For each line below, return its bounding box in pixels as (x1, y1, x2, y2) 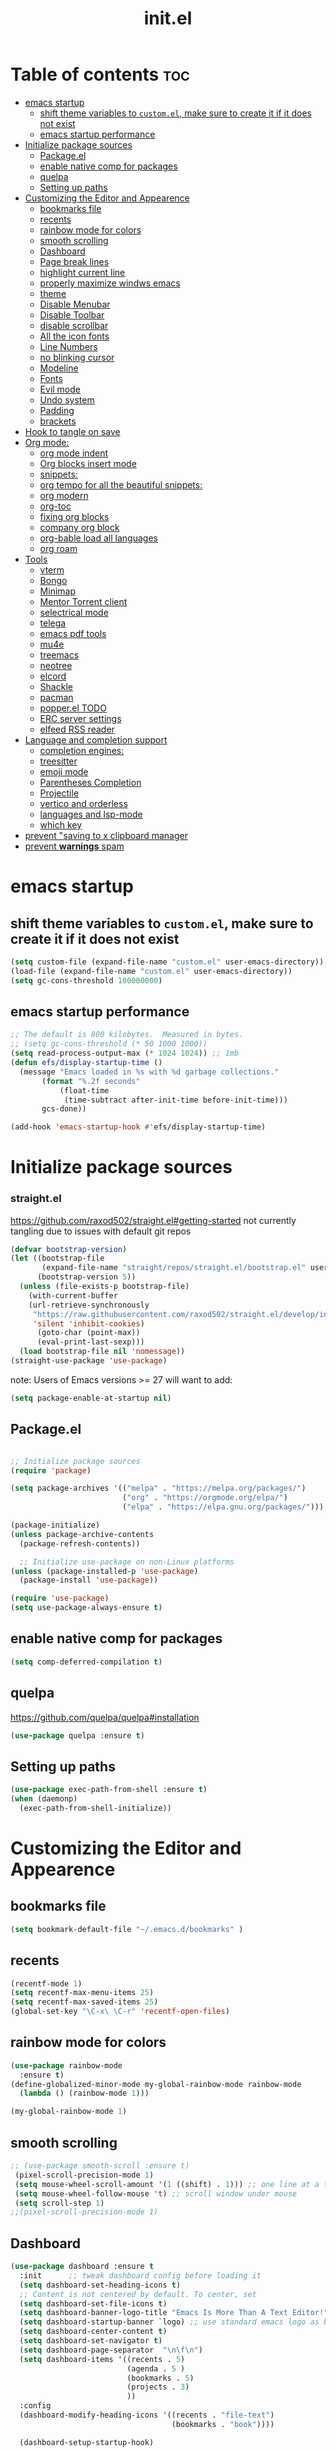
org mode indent (39, 447, 109, 459)
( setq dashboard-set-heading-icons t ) (19, 2280, 182, 2290)
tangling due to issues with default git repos (10, 1225, 192, 1237)
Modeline (39, 362, 79, 374)
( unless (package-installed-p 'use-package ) (10, 1566, 199, 1576)
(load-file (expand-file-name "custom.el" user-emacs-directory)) (10, 966, 293, 976)
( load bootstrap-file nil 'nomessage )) (19, 1347, 186, 1357)
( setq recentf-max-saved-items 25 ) (10, 1997, 159, 2007)
